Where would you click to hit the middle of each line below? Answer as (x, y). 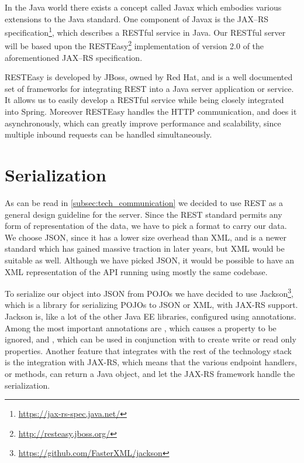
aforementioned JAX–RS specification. (74, 57)
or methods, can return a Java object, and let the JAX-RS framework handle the (150, 373)
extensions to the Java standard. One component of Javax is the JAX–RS (137, 18)
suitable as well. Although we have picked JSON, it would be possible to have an (150, 260)
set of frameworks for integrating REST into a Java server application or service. (149, 88)
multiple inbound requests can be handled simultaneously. (108, 134)
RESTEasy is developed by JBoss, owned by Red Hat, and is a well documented (149, 77)
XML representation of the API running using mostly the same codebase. (136, 271)
